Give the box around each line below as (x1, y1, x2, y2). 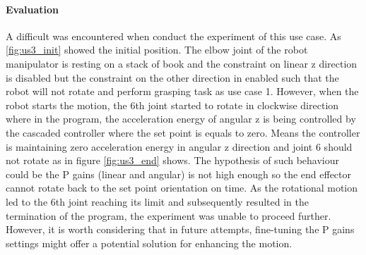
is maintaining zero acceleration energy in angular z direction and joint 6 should (6, 139, 353, 154)
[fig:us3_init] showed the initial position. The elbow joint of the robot (6, 42, 308, 57)
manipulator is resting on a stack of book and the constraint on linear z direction (6, 56, 358, 70)
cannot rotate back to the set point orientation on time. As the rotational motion (6, 180, 358, 195)
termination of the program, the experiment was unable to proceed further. (6, 208, 331, 223)
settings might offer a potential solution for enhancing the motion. (6, 235, 293, 250)
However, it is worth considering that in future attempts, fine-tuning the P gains (6, 222, 355, 237)
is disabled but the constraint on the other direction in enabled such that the (6, 70, 339, 85)
